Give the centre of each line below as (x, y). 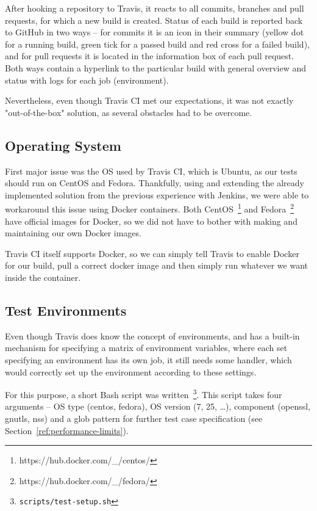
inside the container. (43, 277)
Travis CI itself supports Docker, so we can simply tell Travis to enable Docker (152, 253)
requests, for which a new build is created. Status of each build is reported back (154, 20)
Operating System (63, 145)
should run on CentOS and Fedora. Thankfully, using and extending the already (155, 183)
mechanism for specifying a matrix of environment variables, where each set (146, 348)
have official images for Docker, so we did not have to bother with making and (151, 221)
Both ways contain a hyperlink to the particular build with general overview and (156, 67)
